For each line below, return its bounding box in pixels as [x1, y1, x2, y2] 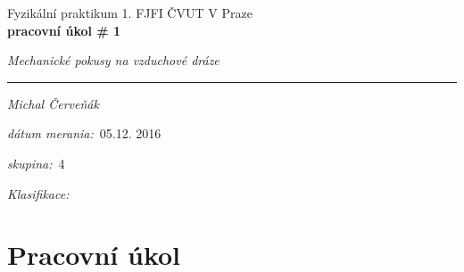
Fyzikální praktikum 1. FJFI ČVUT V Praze [7, 4, 253, 21]
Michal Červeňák [7, 94, 99, 112]
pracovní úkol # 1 [7, 21, 121, 39]
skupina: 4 [7, 153, 65, 172]
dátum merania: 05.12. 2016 [7, 124, 162, 143]
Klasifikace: [7, 184, 70, 202]
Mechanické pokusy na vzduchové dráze [7, 51, 220, 70]
